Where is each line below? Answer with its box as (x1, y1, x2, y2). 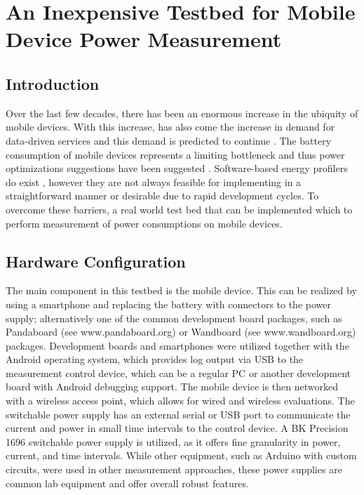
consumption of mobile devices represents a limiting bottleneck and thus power (6, 147, 345, 161)
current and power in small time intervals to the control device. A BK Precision (6, 421, 349, 435)
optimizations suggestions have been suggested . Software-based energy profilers (6, 161, 348, 176)
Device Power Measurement (6, 25, 282, 53)
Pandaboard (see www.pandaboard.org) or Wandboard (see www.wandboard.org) (6, 324, 356, 339)
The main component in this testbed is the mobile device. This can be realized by (6, 283, 357, 298)
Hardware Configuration (6, 250, 186, 272)
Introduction (6, 72, 100, 94)
